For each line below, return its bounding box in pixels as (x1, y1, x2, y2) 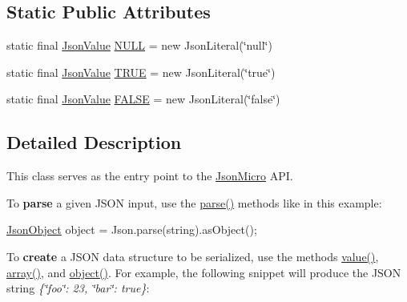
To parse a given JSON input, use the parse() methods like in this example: (6, 194, 382, 211)
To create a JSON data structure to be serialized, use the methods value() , (6, 248, 379, 264)
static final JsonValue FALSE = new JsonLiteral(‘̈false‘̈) (6, 91, 280, 107)
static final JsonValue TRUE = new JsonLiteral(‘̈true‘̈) (6, 63, 276, 80)
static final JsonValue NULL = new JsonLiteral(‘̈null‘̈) (6, 37, 272, 54)
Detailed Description (6, 130, 182, 155)
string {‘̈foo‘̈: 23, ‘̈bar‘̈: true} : (6, 280, 150, 296)
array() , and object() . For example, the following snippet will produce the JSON (6, 264, 401, 280)
